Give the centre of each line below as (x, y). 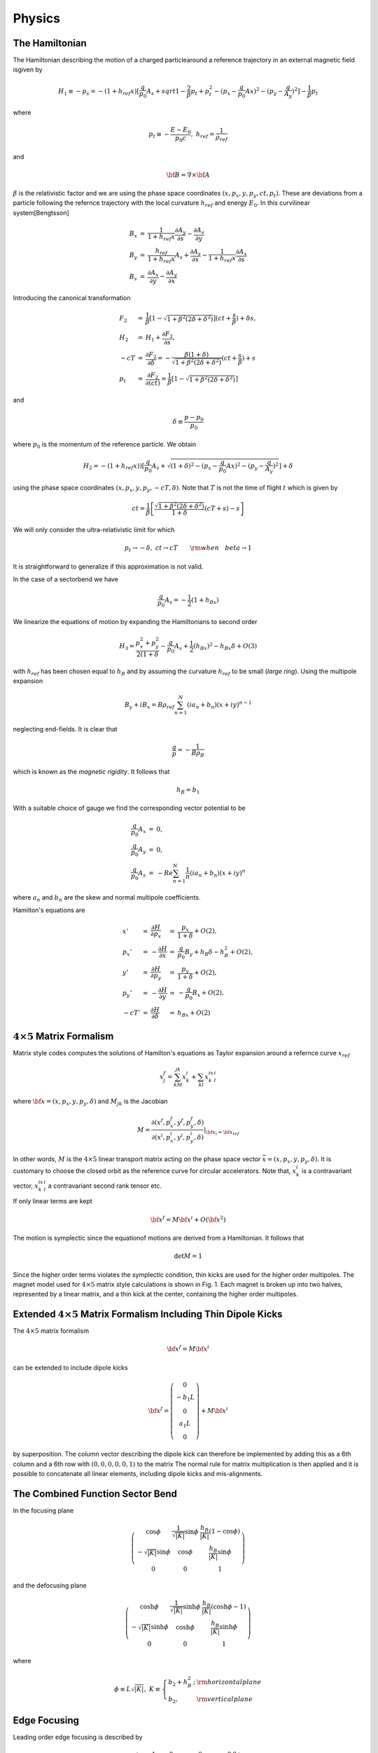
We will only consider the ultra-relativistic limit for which (94, 530)
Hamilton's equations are (49, 910)
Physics (37, 18)
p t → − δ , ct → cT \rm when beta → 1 (188, 549)
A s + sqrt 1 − (166, 92)
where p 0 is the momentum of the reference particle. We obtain (105, 445)
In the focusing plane (43, 1510)
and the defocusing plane (50, 1585)
